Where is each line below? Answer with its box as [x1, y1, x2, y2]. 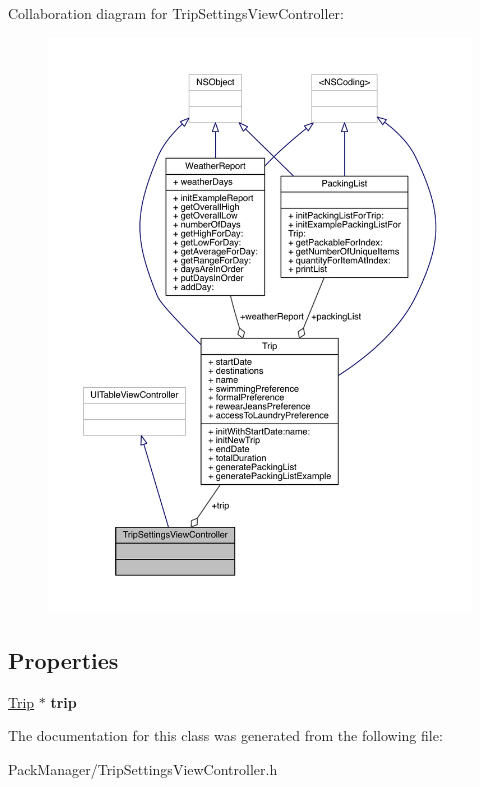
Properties [8, 644, 119, 675]
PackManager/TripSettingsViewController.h [8, 758, 278, 779]
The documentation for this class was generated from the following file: [8, 725, 443, 746]
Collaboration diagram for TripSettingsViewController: [8, 3, 344, 23]
